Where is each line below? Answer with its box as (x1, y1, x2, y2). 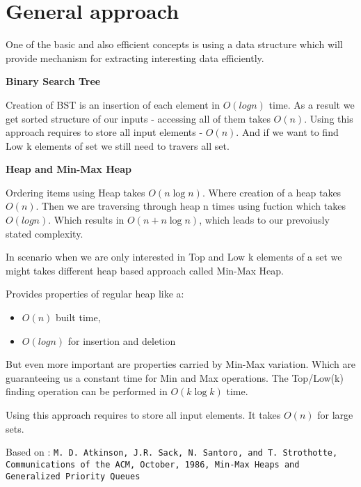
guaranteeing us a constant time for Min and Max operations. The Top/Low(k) (6, 370, 344, 385)
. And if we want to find (236, 125, 339, 139)
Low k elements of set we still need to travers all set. (6, 138, 230, 153)
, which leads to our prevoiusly (199, 212, 330, 227)
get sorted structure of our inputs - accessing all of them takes (6, 111, 271, 125)
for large (317, 408, 353, 422)
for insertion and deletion (67, 333, 176, 348)
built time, (56, 310, 101, 325)
